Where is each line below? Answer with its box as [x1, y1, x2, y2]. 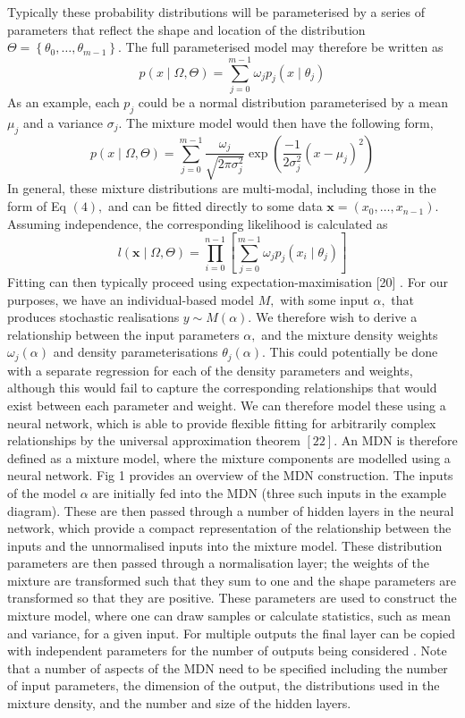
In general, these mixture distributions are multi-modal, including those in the [7, 179, 436, 198]
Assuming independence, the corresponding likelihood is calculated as [7, 214, 388, 232]
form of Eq [7, 197, 66, 215]
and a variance [22, 113, 104, 131]
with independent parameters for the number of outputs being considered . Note [7, 641, 447, 660]
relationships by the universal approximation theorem [7, 431, 300, 450]
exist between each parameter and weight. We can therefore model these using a [7, 395, 446, 414]
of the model [7, 483, 76, 502]
